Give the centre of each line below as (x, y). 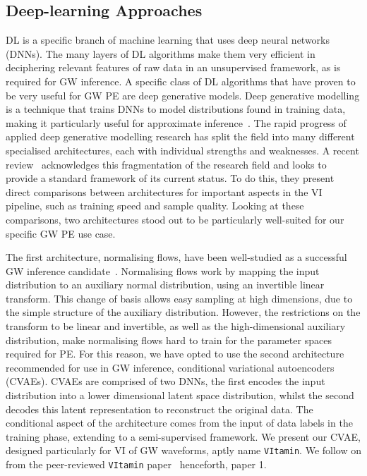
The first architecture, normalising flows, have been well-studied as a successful (176, 257)
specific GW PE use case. (61, 233)
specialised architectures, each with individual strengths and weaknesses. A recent (182, 150)
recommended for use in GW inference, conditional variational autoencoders (170, 367)
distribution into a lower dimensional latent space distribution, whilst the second (180, 395)
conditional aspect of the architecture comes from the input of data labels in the (179, 423)
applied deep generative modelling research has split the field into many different (180, 136)
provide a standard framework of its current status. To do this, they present (170, 178)
